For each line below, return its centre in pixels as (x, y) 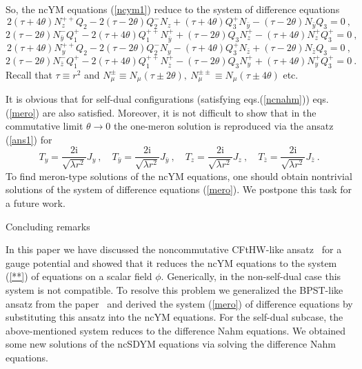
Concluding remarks (48, 226)
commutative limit (44, 126)
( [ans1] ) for (29, 139)
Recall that (29, 74)
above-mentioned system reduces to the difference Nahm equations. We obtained (176, 330)
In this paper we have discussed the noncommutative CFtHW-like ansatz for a (174, 249)
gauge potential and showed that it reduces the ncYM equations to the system (171, 262)
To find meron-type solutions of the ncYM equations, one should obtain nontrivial (179, 176)
